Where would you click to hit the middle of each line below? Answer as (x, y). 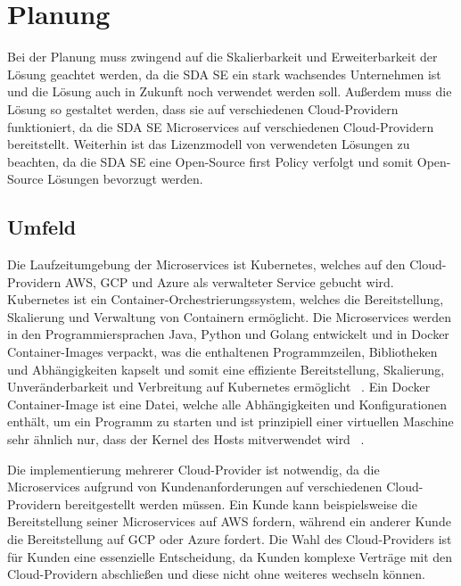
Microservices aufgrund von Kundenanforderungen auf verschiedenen (195, 487)
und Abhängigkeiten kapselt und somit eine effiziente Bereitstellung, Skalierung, (226, 369)
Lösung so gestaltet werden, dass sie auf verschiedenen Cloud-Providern (203, 108)
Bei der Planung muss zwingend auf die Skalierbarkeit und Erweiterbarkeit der (222, 57)
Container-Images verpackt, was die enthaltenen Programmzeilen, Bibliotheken (222, 352)
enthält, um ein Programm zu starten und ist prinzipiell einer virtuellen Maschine (230, 421)
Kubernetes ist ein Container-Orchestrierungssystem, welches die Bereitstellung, (226, 299)
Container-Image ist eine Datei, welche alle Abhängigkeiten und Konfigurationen (227, 404)
